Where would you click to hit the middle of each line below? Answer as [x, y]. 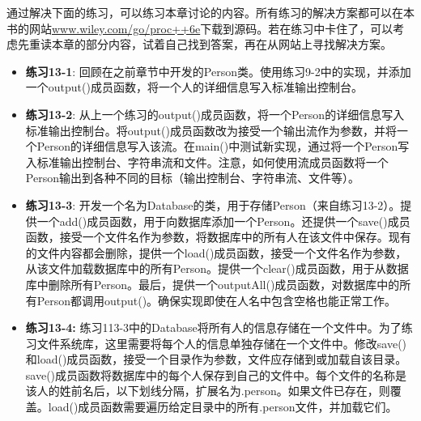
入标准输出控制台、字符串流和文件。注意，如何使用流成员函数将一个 [207, 162]
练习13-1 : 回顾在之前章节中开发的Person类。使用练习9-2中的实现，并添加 [218, 71]
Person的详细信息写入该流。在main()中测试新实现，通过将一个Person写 [223, 146]
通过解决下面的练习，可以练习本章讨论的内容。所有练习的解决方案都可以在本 [210, 12]
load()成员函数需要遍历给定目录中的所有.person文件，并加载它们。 [223, 407]
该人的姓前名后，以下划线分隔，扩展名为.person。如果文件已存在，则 [208, 391]
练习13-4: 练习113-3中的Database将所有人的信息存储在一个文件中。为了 [213, 327]
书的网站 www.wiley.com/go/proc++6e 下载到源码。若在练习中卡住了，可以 [200, 28]
